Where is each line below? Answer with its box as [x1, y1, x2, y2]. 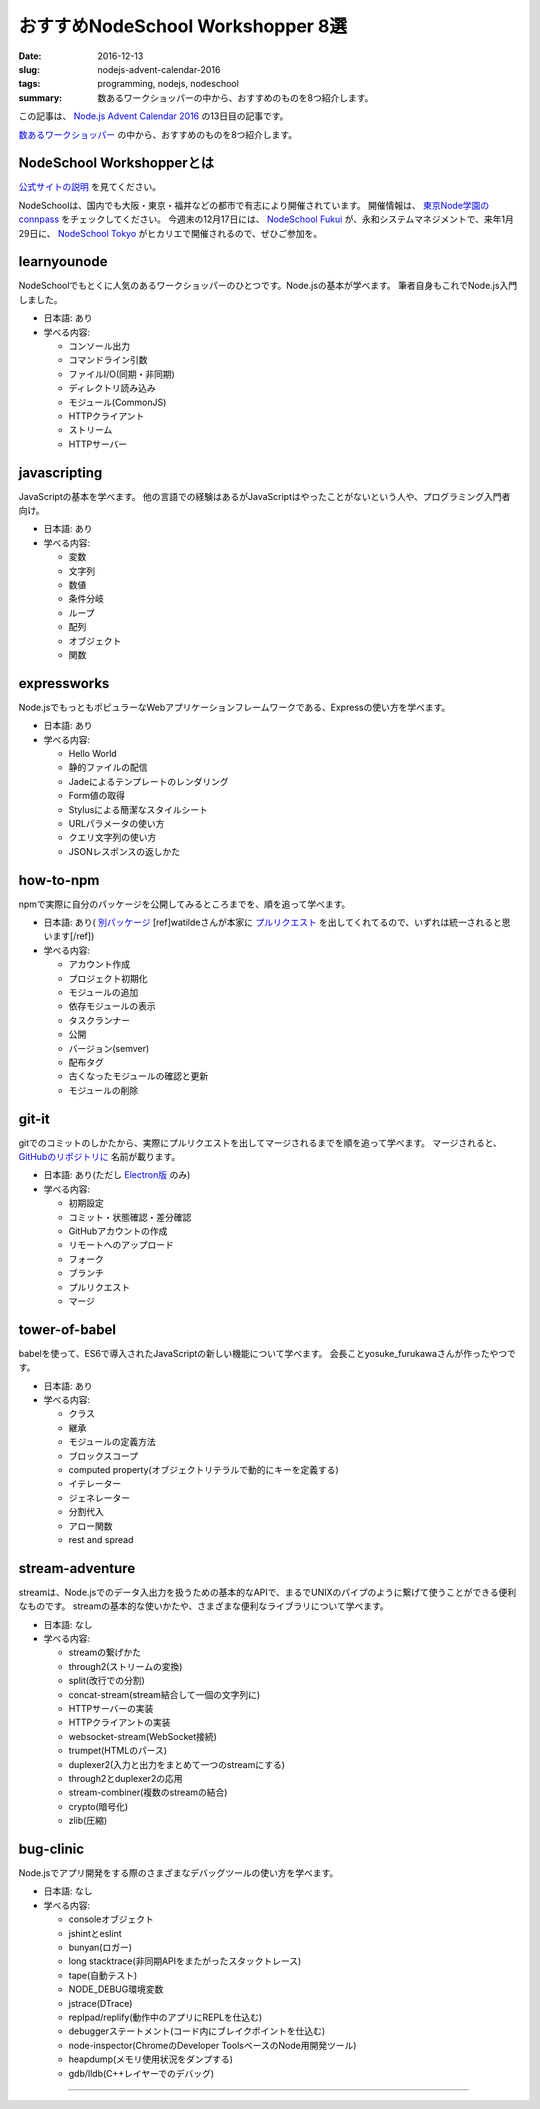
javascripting [18, 464, 103, 481]
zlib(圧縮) [68, 1815, 108, 1827]
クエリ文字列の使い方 [68, 831, 157, 844]
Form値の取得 [68, 790, 125, 802]
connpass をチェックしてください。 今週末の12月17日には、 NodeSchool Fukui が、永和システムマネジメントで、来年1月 [18, 213, 514, 225]
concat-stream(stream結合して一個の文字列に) [68, 1688, 261, 1700]
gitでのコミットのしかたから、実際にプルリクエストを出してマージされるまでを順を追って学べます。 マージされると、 [18, 1136, 502, 1149]
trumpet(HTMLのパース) [68, 1745, 168, 1757]
